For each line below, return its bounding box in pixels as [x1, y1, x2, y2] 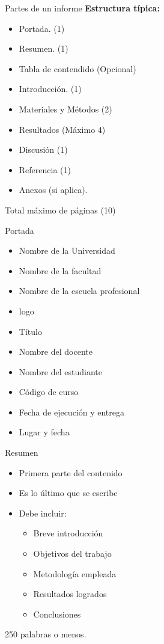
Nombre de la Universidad [19, 244, 115, 257]
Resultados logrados [33, 587, 107, 600]
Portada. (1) [19, 22, 65, 34]
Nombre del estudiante [19, 365, 102, 378]
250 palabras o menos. [5, 628, 87, 640]
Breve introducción [33, 527, 103, 539]
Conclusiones [33, 607, 81, 620]
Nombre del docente [19, 345, 93, 358]
